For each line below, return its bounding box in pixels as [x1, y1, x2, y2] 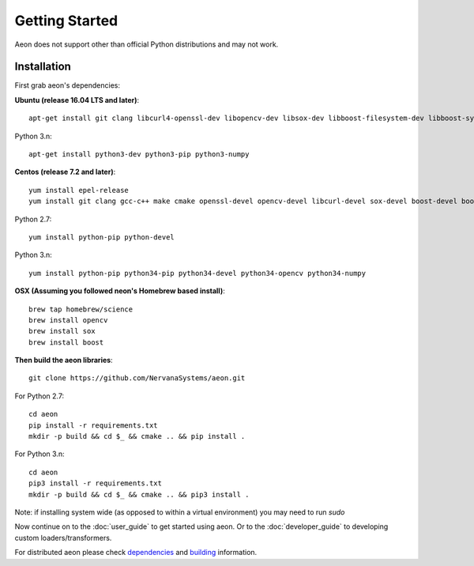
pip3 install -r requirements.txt [28, 479, 162, 488]
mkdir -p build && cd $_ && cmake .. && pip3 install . [28, 490, 250, 499]
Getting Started [14, 12, 118, 29]
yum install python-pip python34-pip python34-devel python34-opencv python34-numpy [28, 269, 367, 277]
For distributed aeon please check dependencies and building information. [14, 548, 258, 557]
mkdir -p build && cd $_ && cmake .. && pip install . [28, 432, 246, 441]
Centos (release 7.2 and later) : [14, 167, 116, 177]
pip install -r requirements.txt [28, 421, 158, 430]
